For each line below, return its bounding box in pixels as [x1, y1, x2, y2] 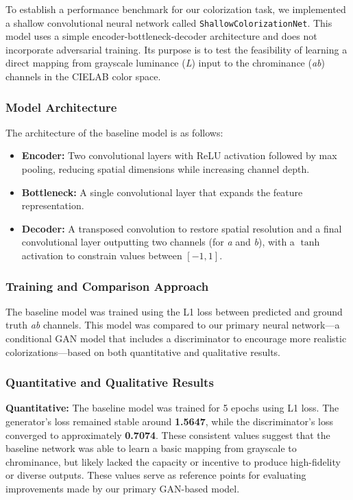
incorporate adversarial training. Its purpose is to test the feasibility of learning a [5, 42, 348, 56]
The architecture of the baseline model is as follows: [5, 125, 223, 139]
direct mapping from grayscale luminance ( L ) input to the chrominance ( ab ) [5, 56, 325, 70]
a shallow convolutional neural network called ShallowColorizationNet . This [5, 15, 332, 29]
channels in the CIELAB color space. [5, 69, 161, 84]
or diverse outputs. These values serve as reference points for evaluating [5, 468, 306, 482]
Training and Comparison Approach [5, 277, 209, 294]
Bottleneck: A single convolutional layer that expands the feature [21, 184, 303, 199]
